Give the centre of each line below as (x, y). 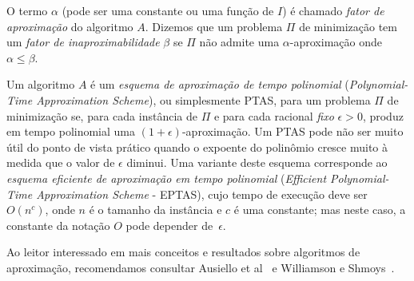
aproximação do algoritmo (70, 26)
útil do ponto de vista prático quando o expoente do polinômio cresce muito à (197, 146)
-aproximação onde (336, 42)
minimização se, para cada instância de (102, 115)
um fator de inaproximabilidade (83, 42)
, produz (383, 115)
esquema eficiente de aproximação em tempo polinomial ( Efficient (167, 178)
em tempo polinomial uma (71, 131)
